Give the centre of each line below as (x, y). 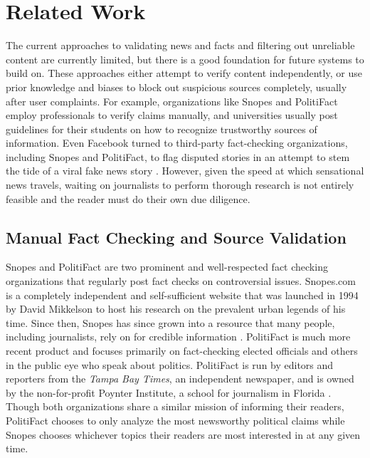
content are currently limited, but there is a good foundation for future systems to (185, 59)
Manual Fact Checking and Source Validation (176, 237)
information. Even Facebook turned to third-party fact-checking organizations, (177, 143)
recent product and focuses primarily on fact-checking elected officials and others (182, 351)
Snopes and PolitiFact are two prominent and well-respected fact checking (167, 267)
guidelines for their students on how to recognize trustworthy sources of (162, 129)
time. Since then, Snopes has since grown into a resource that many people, (170, 322)
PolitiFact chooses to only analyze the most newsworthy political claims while (175, 420)
